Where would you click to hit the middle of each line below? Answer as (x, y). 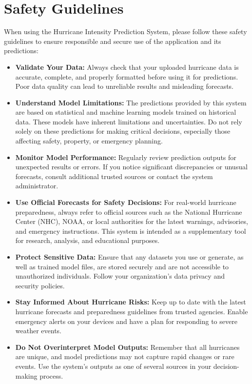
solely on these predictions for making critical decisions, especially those (123, 131)
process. (51, 375)
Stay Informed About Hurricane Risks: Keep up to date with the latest (131, 302)
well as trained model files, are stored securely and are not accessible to (122, 266)
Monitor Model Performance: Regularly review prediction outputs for (126, 157)
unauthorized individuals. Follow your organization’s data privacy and (120, 276)
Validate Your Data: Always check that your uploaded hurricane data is (127, 67)
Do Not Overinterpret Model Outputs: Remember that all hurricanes (127, 347)
